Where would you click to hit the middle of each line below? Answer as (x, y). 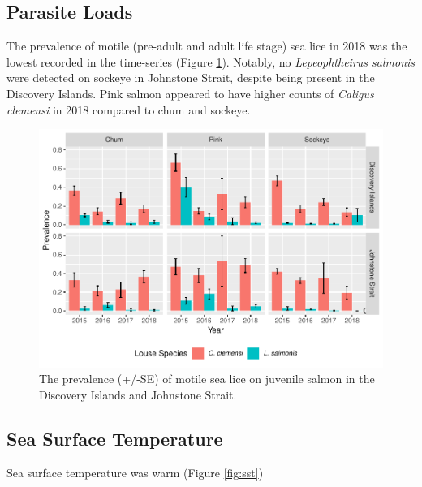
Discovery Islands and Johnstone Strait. (138, 394)
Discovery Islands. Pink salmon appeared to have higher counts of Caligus (190, 93)
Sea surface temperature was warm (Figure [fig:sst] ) (135, 472)
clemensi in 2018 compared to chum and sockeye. (129, 109)
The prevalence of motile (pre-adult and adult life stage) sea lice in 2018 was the (207, 46)
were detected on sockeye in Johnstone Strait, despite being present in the (191, 78)
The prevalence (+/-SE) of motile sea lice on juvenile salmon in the (207, 379)
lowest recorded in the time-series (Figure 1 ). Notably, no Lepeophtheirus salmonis (211, 61)
